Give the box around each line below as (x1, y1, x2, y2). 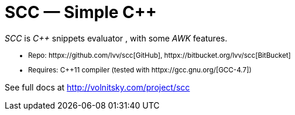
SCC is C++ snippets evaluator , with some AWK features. (5, 33, 228, 43)
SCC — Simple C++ (5, 2, 157, 22)
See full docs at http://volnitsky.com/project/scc (5, 82, 190, 93)
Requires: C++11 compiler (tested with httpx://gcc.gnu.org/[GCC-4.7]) (28, 66, 252, 75)
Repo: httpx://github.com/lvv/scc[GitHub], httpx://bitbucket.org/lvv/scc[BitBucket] (28, 51, 291, 60)
